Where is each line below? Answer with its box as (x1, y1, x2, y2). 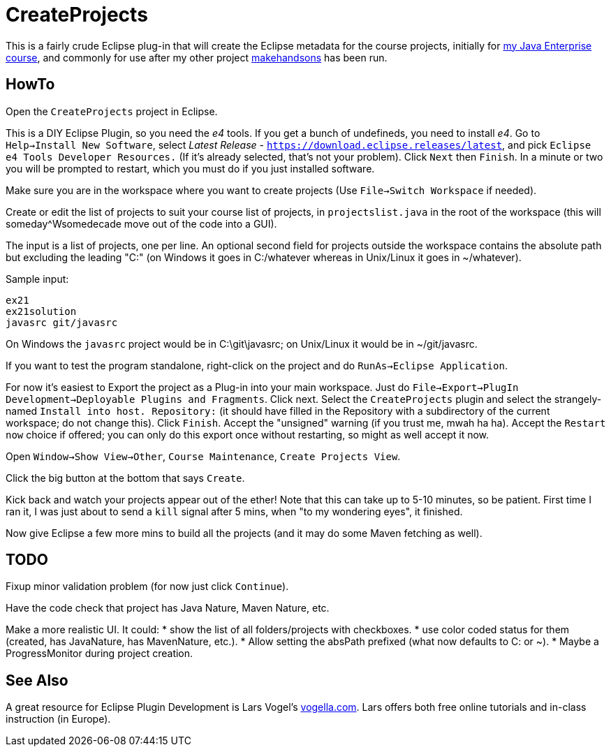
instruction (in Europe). (6, 713, 111, 725)
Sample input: (6, 272, 69, 285)
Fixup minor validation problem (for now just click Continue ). (6, 580, 289, 593)
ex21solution (6, 305, 77, 317)
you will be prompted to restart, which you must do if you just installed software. (6, 162, 375, 175)
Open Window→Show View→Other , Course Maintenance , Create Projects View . (6, 450, 401, 462)
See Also (6, 671, 68, 689)
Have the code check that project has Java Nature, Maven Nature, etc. (6, 602, 330, 614)
